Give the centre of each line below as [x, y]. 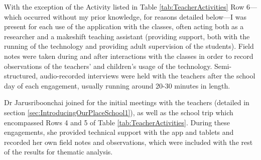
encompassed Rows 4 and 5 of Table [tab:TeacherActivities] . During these [117, 122]
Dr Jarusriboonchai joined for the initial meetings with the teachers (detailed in [127, 102]
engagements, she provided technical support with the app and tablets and [119, 132]
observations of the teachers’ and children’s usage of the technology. [108, 66]
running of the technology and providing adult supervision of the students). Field [129, 46]
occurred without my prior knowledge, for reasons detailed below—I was [136, 16]
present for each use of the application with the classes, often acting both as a [124, 26]
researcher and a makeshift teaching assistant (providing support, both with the [127, 36]
